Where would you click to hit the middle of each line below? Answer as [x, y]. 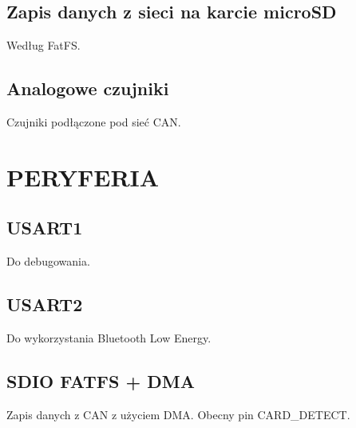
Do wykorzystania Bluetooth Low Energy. [109, 337]
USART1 [45, 228]
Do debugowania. [48, 261]
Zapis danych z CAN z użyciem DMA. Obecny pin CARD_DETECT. [178, 414]
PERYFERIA [83, 176]
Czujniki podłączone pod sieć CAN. [94, 122]
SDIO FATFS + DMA [101, 380]
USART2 [45, 304]
